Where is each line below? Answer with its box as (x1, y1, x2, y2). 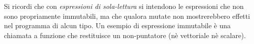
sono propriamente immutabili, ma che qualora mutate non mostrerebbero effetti (4, 10, 250, 21)
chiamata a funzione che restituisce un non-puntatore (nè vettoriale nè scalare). (4, 30, 246, 40)
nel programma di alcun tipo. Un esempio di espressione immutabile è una (4, 20, 231, 31)
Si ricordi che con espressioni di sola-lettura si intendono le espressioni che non (4, 1, 244, 11)
